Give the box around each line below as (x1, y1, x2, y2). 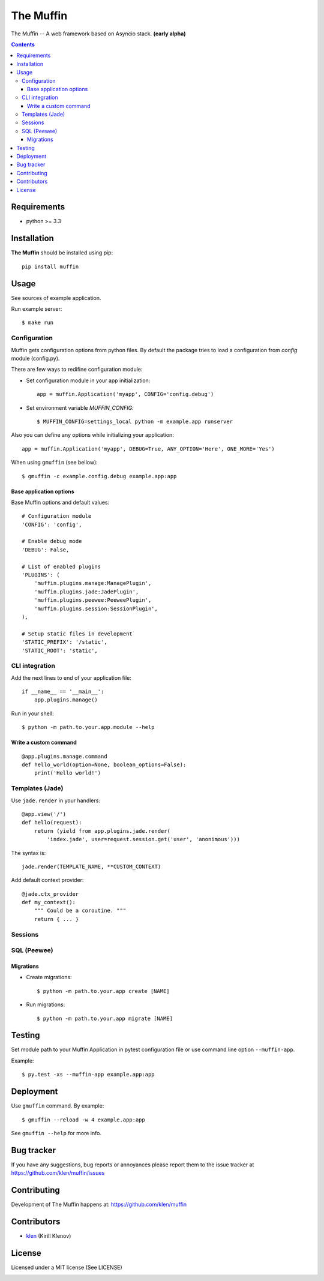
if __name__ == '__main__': (22, 688, 104, 695)
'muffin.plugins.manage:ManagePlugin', (34, 580, 152, 587)
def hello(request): (22, 819, 82, 826)
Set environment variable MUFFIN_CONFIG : (26, 404, 134, 411)
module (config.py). (11, 355, 60, 362)
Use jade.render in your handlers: (11, 797, 100, 804)
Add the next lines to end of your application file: (11, 674, 132, 681)
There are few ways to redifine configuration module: (11, 366, 143, 373)
